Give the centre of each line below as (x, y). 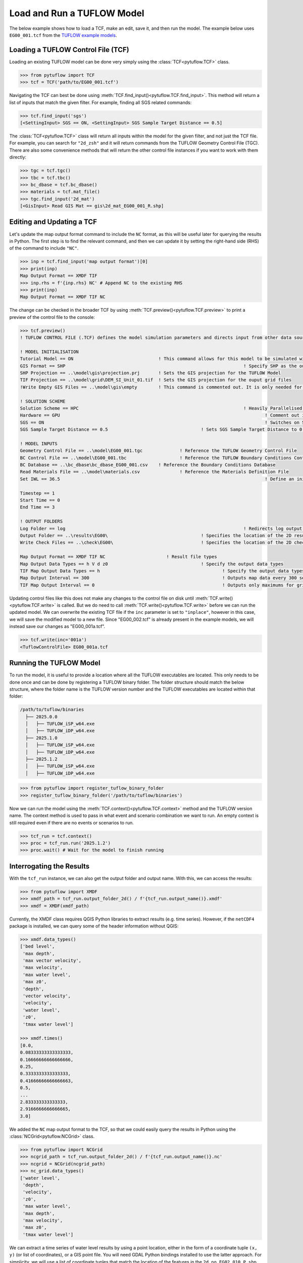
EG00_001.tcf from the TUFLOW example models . (63, 35)
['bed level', (37, 946)
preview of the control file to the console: (52, 317)
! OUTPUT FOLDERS (41, 521)
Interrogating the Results (49, 866)
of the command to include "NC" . (44, 248)
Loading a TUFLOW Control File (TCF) (69, 50)
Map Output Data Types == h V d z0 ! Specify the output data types (152, 564)
